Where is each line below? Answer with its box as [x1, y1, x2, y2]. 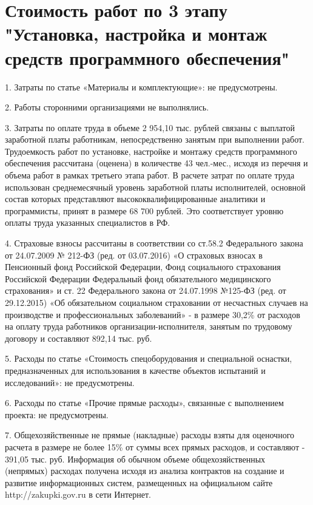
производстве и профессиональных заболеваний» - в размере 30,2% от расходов [5, 308, 300, 320]
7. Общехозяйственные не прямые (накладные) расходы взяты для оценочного [5, 429, 295, 441]
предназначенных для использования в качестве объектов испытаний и [5, 364, 266, 376]
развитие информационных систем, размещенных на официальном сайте [5, 476, 273, 489]
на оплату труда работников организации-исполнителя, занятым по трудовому [5, 320, 292, 333]
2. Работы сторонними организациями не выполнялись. [5, 101, 209, 114]
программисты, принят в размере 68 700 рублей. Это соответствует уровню [5, 204, 284, 217]
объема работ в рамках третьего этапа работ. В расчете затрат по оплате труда [5, 169, 295, 181]
